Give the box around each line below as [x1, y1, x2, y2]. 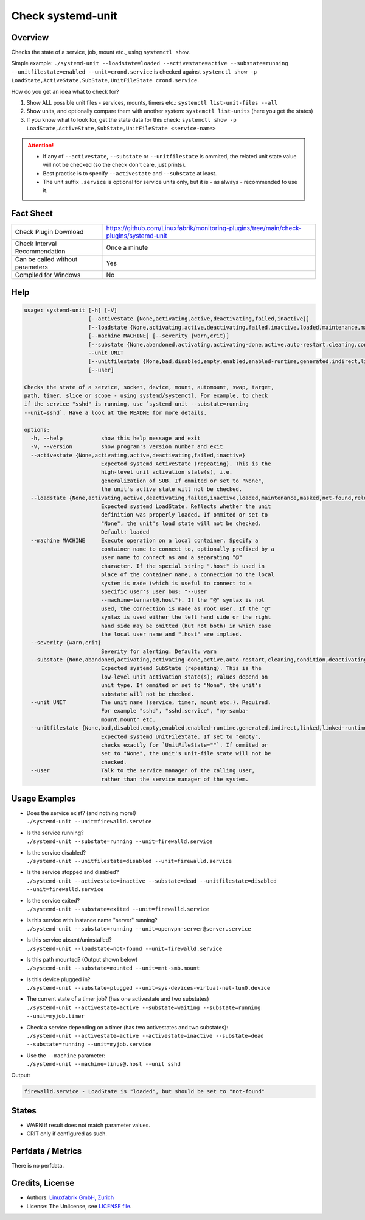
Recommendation [15, 247, 66, 256]
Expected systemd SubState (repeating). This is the [100, 665, 262, 672]
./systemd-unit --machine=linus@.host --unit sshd [26, 1060, 181, 1068]
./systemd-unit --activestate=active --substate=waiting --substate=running [26, 1004, 261, 1011]
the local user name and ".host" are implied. [100, 630, 243, 638]
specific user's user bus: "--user [100, 588, 207, 595]
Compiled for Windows [15, 271, 81, 280]
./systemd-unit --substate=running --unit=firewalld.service [26, 838, 213, 845]
